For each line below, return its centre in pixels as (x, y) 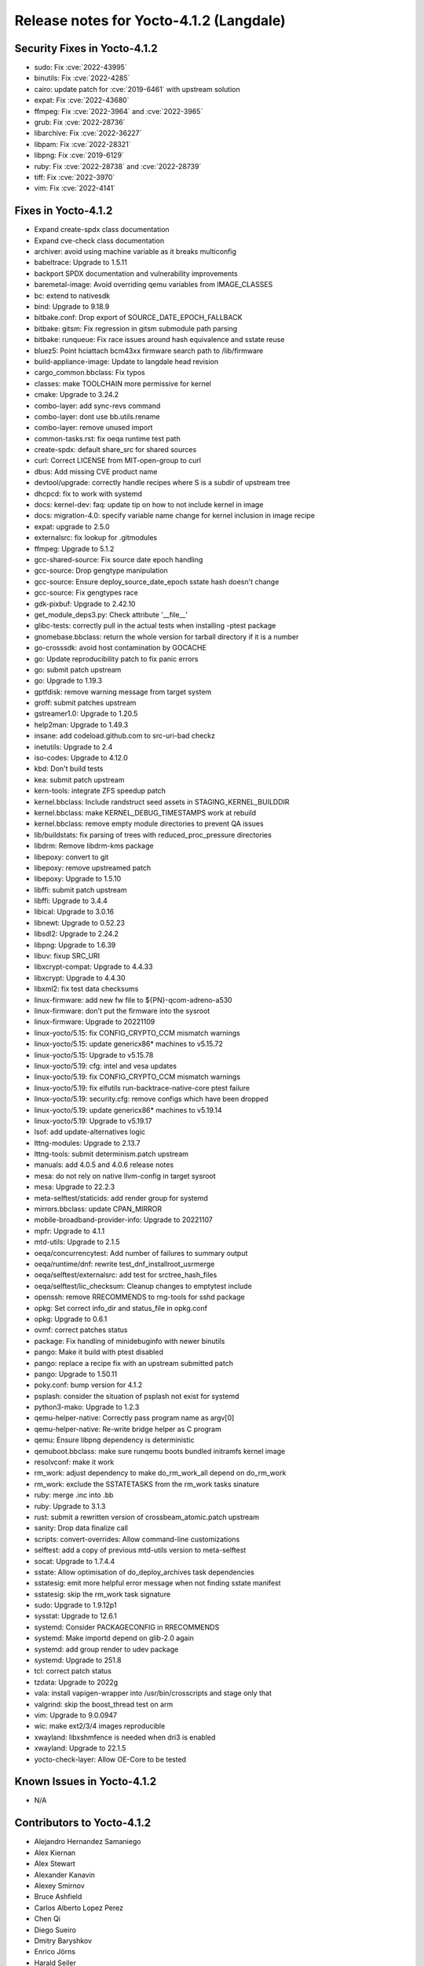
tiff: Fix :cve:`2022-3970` (75, 177)
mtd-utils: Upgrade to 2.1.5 (77, 1242)
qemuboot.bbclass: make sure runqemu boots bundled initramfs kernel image (160, 1451)
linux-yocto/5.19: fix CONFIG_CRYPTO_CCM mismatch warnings (137, 1077)
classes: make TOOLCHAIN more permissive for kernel (122, 383)
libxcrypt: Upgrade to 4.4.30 (80, 977)
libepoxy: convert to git (71, 856)
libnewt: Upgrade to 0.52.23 (80, 922)
